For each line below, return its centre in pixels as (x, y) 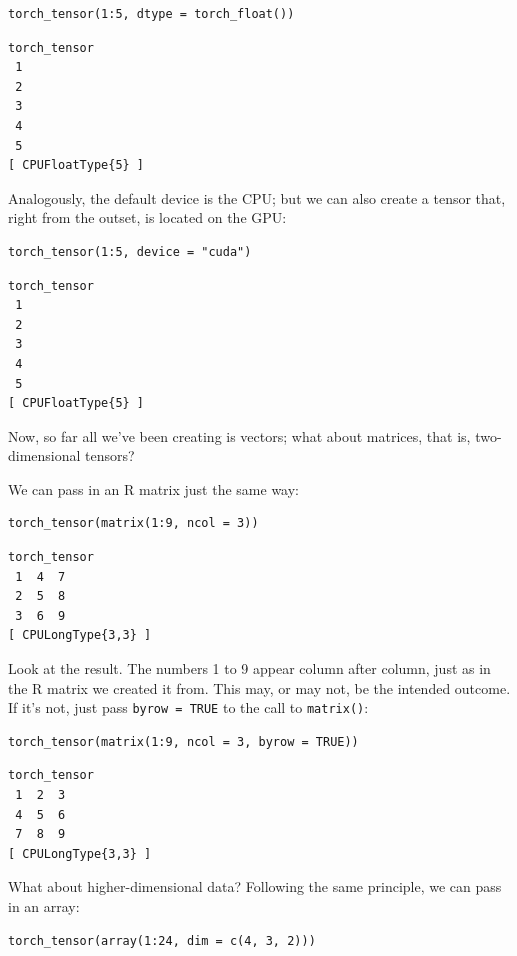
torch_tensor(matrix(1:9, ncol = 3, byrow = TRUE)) (183, 741)
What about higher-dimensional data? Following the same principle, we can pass (255, 886)
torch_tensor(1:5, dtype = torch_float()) (151, 14)
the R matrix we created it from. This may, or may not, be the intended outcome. (259, 687)
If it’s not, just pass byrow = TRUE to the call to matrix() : (188, 707)
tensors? (110, 455)
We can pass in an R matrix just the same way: (154, 488)
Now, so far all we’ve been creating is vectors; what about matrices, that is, (239, 435)
